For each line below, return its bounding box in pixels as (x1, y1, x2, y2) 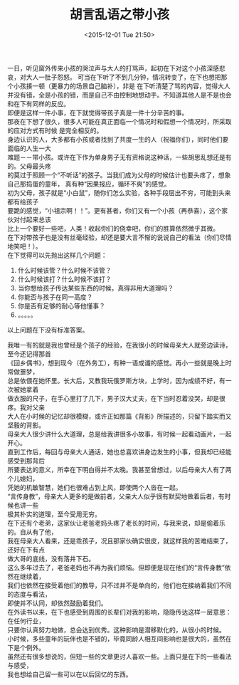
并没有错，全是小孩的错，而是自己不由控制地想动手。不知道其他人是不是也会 (7, 90, 232, 99)
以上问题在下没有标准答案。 (7, 325, 89, 334)
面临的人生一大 (7, 144, 51, 152)
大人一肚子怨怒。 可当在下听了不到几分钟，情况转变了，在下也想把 (26, 73, 221, 81)
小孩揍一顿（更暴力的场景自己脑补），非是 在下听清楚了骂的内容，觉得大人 (13, 81, 230, 90)
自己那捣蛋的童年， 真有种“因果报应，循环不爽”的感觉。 (7, 179, 171, 188)
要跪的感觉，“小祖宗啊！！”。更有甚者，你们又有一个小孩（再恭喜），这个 (7, 206, 222, 214)
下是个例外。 (7, 643, 45, 652)
